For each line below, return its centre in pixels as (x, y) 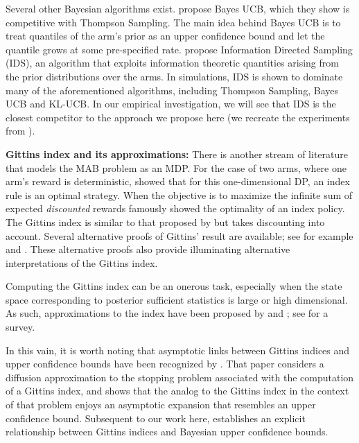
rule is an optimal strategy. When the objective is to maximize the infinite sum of (179, 194)
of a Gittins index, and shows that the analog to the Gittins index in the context (177, 391)
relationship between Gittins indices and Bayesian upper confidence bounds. (167, 432)
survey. (20, 327)
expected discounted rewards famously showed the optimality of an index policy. (175, 208)
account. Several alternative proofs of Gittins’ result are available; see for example (179, 235)
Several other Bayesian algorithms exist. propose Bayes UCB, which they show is (178, 8)
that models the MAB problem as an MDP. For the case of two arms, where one (176, 167)
